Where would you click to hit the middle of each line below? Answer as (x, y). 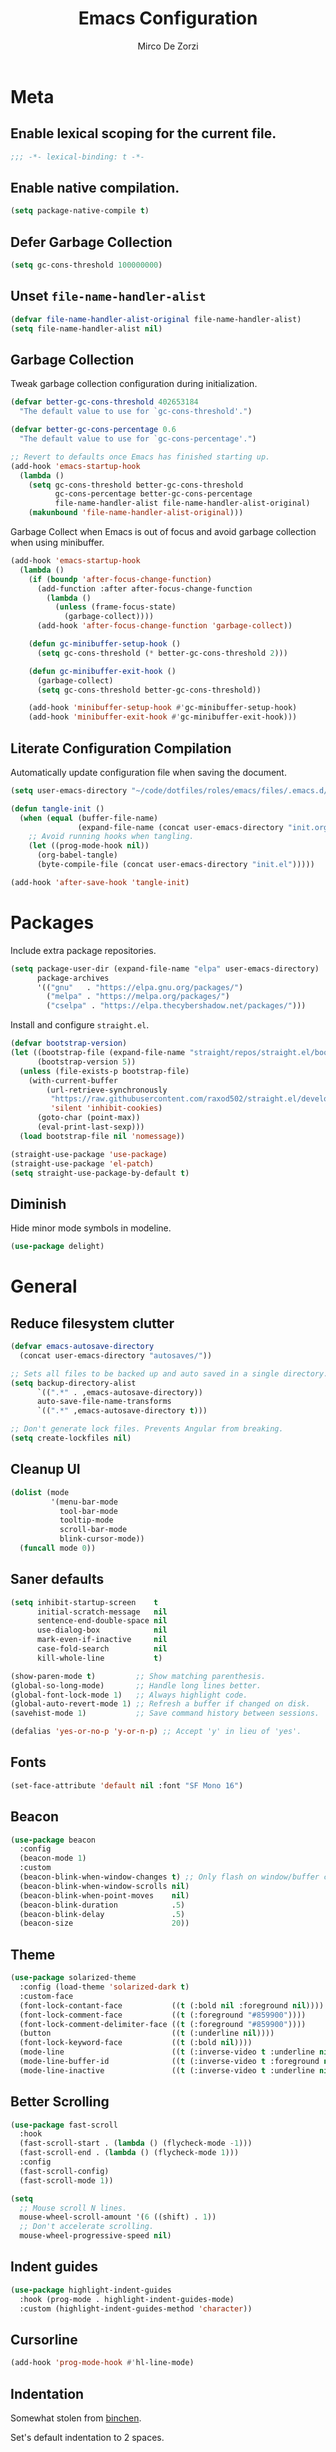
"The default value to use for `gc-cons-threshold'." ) (136, 412)
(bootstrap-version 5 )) (86, 1062)
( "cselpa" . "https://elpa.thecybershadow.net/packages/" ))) (176, 1006)
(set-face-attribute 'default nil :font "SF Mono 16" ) (127, 1785)
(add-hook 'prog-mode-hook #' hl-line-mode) (102, 2363)
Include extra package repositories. (83, 950)
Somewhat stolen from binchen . (76, 2418)
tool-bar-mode (88, 1511)
